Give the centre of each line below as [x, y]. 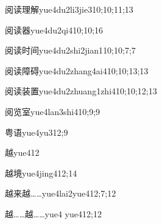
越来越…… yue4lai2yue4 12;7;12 [61, 193]
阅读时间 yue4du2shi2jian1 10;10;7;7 [70, 50]
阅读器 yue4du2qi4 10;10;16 [54, 30]
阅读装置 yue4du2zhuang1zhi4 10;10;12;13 [81, 91]
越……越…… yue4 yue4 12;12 [53, 213]
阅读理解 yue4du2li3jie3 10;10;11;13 [69, 9]
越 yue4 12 [22, 152]
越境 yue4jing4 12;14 [41, 173]
